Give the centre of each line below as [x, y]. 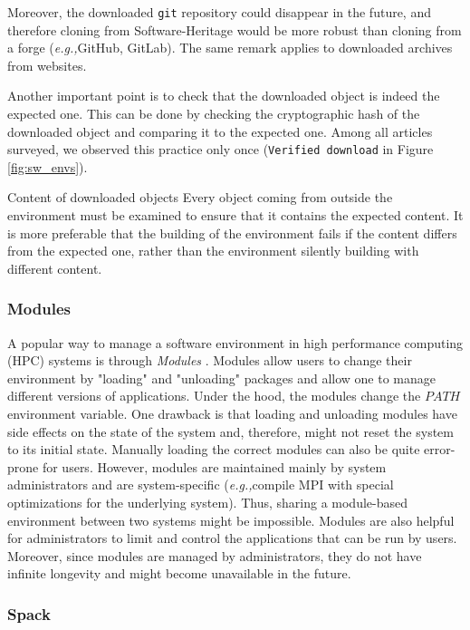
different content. [55, 268]
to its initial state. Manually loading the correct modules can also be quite [214, 449]
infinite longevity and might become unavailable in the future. [179, 573]
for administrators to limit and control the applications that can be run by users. [232, 538]
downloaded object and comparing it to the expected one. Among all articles [220, 131]
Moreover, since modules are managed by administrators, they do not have [215, 555]
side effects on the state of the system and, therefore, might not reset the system [230, 431]
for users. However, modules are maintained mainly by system [214, 466]
